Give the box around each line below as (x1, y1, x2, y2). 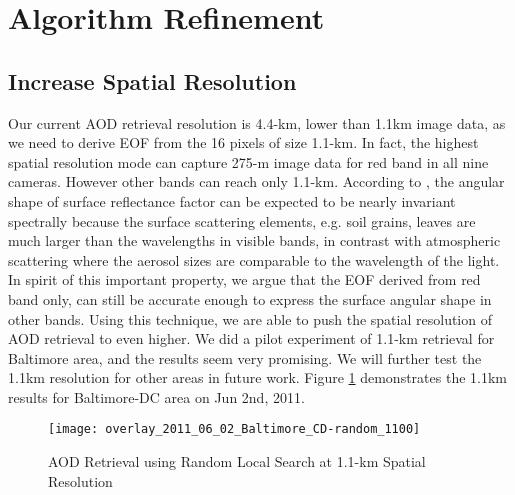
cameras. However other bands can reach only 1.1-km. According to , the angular (8, 171, 505, 192)
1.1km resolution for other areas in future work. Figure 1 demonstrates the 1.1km (8, 367, 507, 388)
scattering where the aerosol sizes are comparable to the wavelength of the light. (8, 249, 500, 270)
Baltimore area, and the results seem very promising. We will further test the (8, 347, 482, 368)
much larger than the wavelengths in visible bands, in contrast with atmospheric (8, 230, 501, 251)
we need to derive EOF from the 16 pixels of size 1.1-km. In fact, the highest (8, 132, 479, 153)
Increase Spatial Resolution (8, 65, 297, 96)
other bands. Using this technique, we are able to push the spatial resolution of (8, 308, 492, 329)
